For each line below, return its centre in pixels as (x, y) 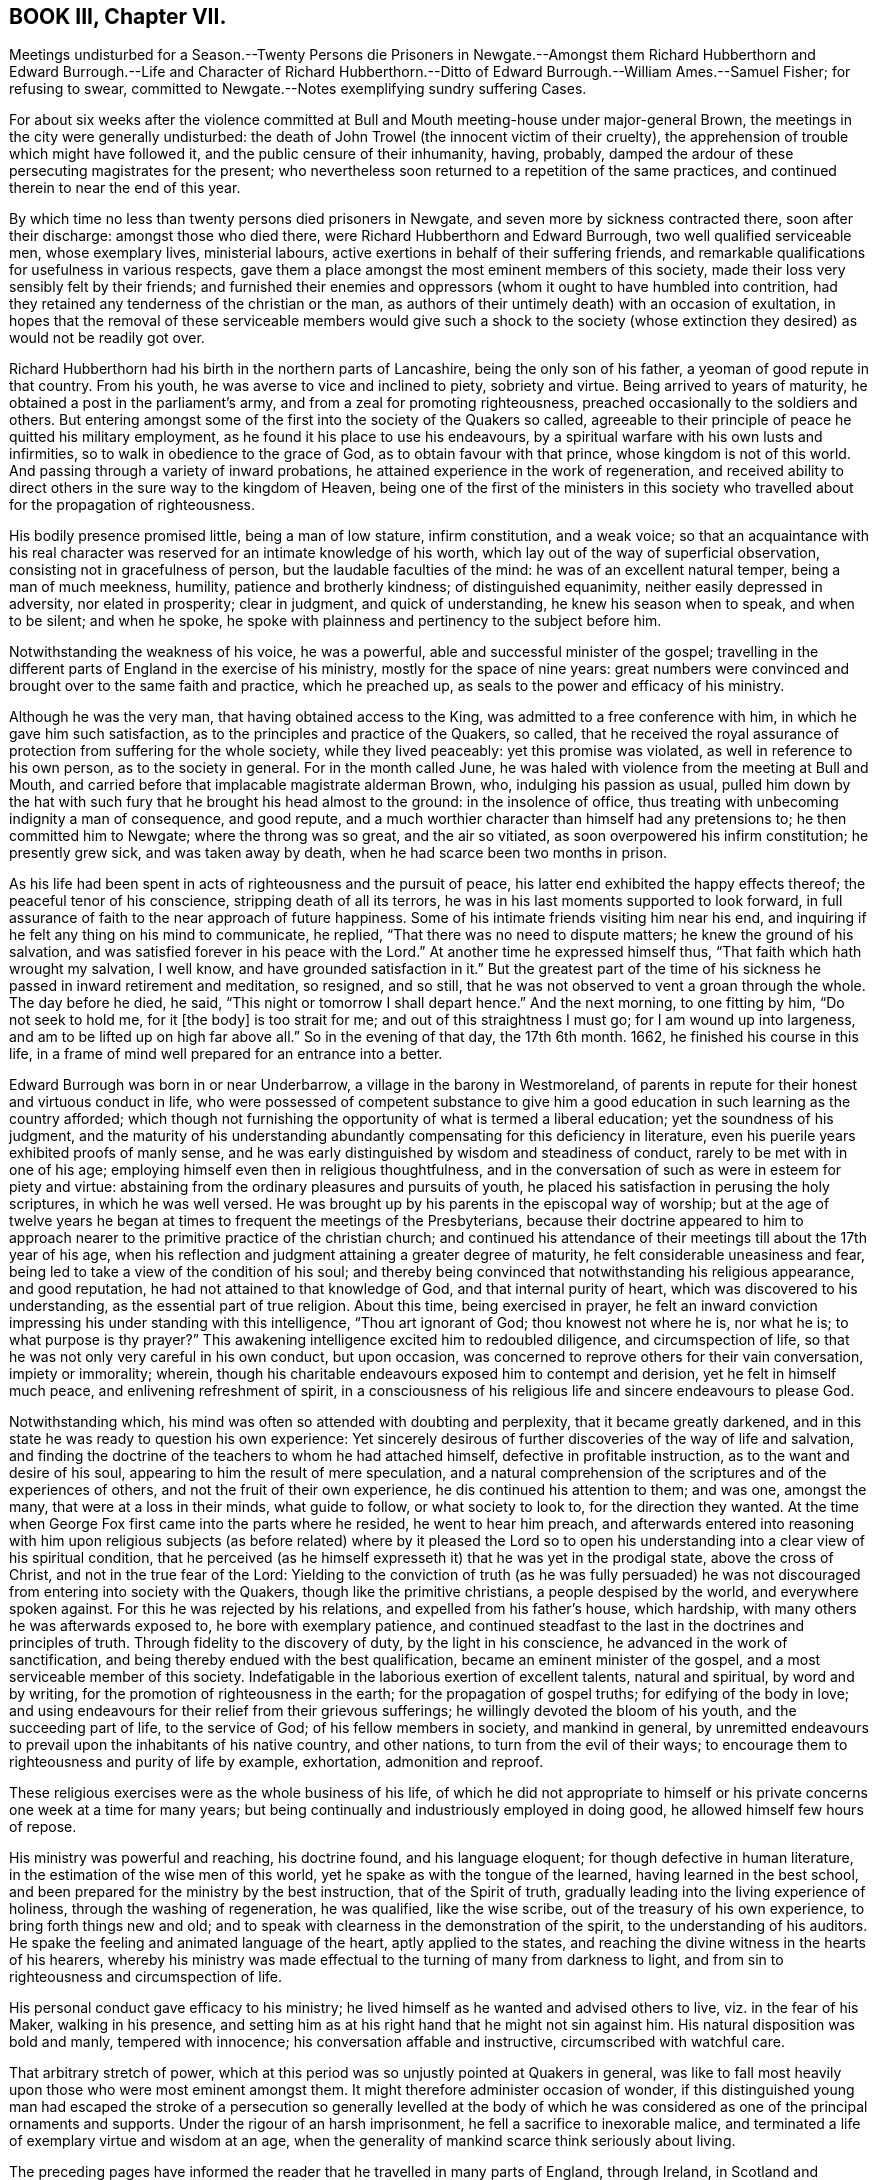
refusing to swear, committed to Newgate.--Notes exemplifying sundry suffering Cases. (298, 89)
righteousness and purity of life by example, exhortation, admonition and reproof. (276, 1762)
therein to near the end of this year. (125, 188)
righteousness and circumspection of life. (146, 1977)
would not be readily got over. (107, 338)
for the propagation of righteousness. (132, 505)
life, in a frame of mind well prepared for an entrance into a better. (226, 1054)
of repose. (43, 1827)
